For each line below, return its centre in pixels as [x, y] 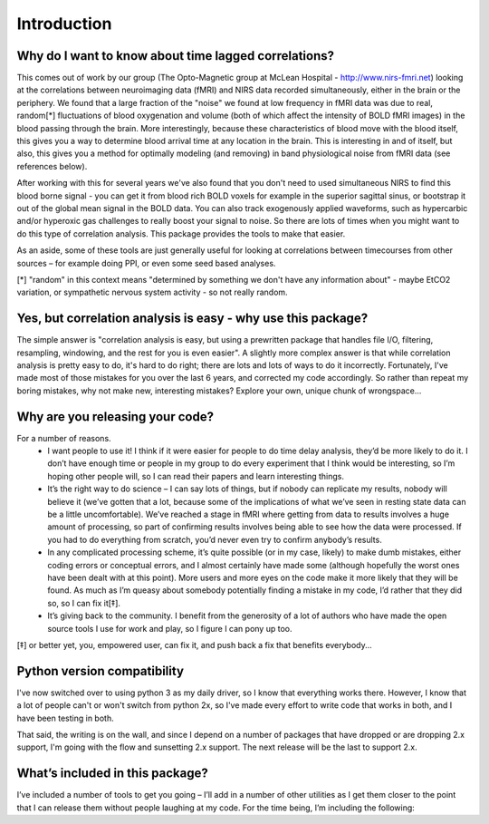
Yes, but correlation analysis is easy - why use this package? [192, 319]
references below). [52, 166]
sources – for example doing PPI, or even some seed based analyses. [146, 263]
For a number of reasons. [64, 438]
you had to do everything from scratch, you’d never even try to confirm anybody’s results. [215, 539]
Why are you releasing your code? [115, 417]
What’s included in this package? [112, 774]
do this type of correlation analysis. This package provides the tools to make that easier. [181, 233]
